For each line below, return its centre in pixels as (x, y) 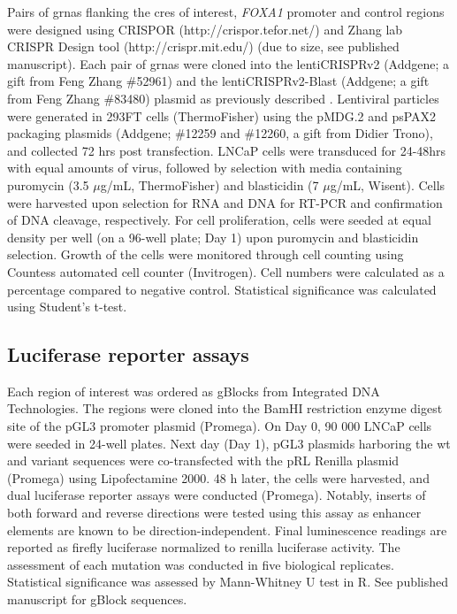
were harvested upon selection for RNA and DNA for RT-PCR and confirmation (225, 202)
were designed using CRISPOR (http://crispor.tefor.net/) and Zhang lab (205, 29)
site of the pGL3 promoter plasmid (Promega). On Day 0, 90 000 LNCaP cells (220, 426)
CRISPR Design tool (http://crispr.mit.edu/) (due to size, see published (203, 46)
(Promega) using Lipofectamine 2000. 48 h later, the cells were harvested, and (218, 477)
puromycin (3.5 (48, 184)
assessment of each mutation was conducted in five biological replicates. (201, 564)
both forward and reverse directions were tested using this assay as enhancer (214, 513)
